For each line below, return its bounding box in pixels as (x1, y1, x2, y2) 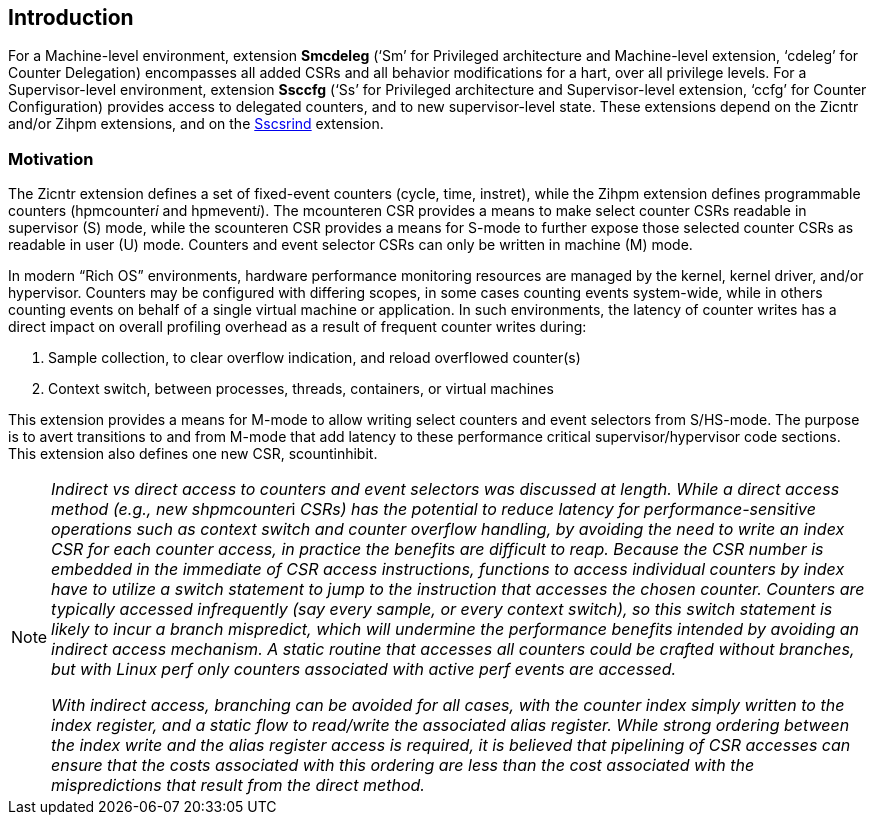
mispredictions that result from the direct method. (51, 775, 425, 796)
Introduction (8, 5, 134, 30)
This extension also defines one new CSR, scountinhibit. (8, 445, 378, 463)
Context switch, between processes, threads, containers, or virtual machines (48, 380, 554, 398)
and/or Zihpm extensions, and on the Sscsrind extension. (8, 115, 384, 133)
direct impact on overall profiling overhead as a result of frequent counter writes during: (8, 318, 587, 336)
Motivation (8, 148, 94, 169)
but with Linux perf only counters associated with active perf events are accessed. (51, 659, 677, 680)
